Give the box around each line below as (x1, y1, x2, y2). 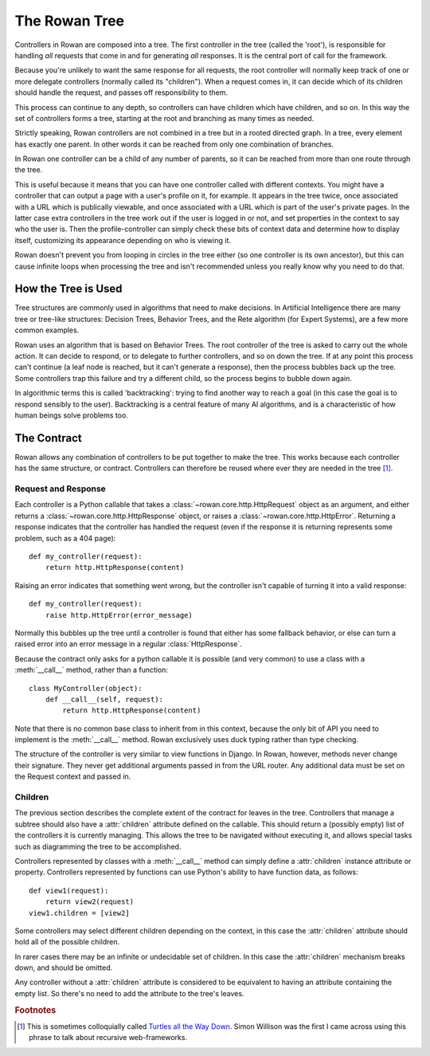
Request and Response (14, 483, 107, 494)
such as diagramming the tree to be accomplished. (14, 842, 182, 851)
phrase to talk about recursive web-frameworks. (29, 1033, 187, 1042)
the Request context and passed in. (14, 771, 131, 781)
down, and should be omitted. (14, 963, 113, 972)
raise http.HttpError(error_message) (45, 610, 193, 619)
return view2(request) (45, 897, 135, 906)
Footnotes (14, 1004, 57, 1015)
